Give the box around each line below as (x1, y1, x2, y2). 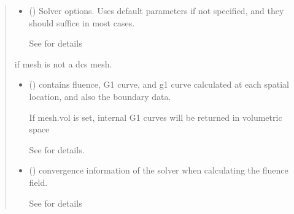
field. (29, 175, 48, 188)
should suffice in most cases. (29, 16, 135, 29)
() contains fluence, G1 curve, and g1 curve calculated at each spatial (29, 78, 290, 91)
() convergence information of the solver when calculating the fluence (29, 164, 288, 177)
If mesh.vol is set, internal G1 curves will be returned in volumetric (29, 110, 282, 123)
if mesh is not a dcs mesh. (14, 57, 112, 70)
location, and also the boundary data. (29, 90, 171, 102)
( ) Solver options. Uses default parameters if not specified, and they (29, 4, 284, 17)
